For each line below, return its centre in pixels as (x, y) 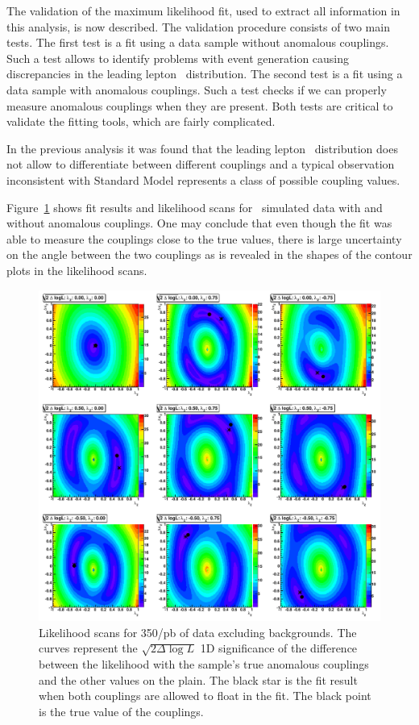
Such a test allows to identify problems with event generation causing (178, 58)
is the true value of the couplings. (121, 711)
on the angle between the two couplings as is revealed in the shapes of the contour (209, 254)
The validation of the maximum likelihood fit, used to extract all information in (203, 10)
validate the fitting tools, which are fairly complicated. (141, 121)
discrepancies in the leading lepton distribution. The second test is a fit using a (205, 74)
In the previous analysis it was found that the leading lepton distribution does (202, 148)
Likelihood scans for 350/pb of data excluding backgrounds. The (198, 632)
